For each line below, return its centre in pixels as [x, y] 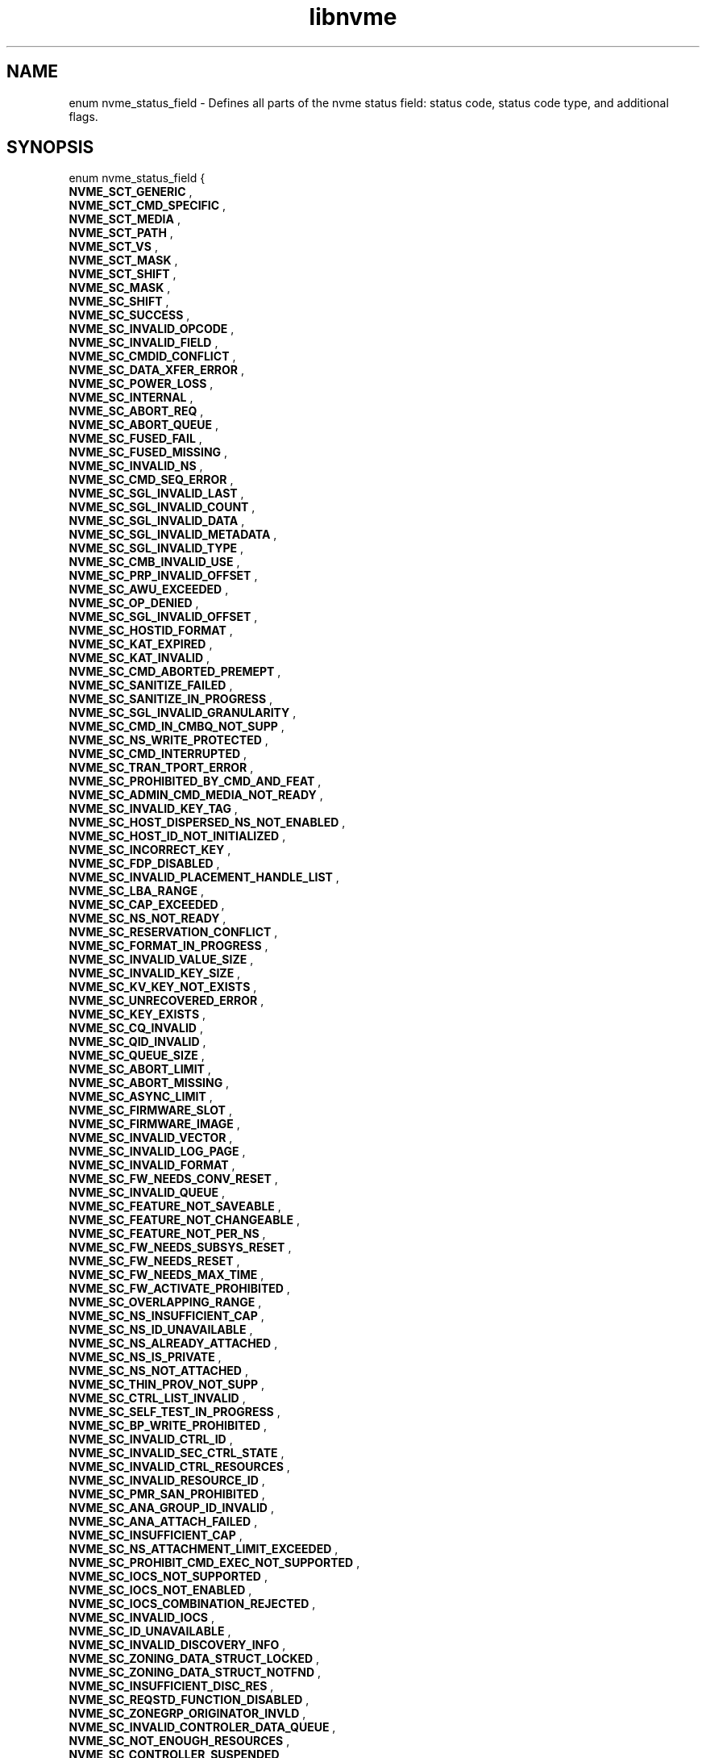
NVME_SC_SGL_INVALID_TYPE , [156, 548]
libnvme [353, 17]
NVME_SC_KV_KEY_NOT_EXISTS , [163, 987]
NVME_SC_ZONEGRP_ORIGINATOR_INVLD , [187, 1714]
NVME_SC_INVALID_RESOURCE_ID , [167, 1481]
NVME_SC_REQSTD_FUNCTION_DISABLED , [189, 1700]
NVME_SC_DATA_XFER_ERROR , [157, 370]
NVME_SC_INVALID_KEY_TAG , [153, 809]
